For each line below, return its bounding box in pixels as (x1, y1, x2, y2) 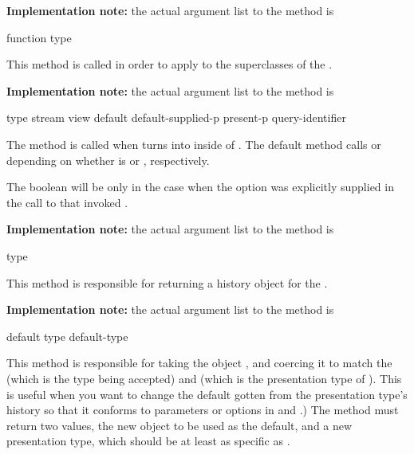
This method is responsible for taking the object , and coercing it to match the (6, 354, 392, 371)
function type (6, 29, 72, 45)
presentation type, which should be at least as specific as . (6, 432, 290, 449)
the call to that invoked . (6, 194, 128, 210)
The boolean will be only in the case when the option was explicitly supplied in (6, 178, 394, 195)
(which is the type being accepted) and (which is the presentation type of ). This (6, 370, 402, 386)
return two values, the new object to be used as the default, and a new (6, 417, 353, 433)
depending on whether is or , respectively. (6, 151, 210, 168)
